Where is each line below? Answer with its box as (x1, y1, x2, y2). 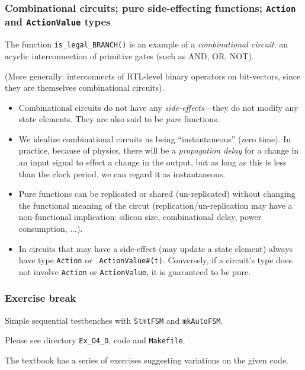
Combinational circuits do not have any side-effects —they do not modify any (18, 101, 298, 113)
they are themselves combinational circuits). (5, 81, 165, 94)
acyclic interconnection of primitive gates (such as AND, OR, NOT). (5, 49, 254, 62)
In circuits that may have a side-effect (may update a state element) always (18, 242, 293, 254)
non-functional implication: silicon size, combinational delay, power (18, 210, 262, 223)
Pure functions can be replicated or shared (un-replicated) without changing (18, 187, 296, 200)
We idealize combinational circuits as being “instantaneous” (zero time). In (18, 132, 291, 145)
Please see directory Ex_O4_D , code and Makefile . (5, 334, 185, 346)
